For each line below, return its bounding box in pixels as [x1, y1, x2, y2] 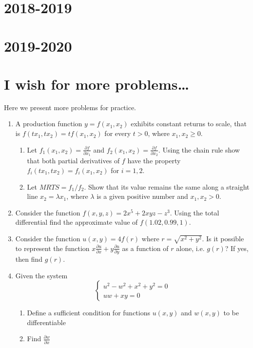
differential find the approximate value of [15, 217, 138, 227]
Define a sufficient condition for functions [27, 308, 150, 318]
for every [104, 128, 131, 138]
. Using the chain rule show [158, 144, 240, 155]
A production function [15, 118, 82, 129]
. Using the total [170, 207, 219, 217]
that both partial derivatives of [27, 155, 120, 166]
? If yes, [225, 243, 249, 253]
